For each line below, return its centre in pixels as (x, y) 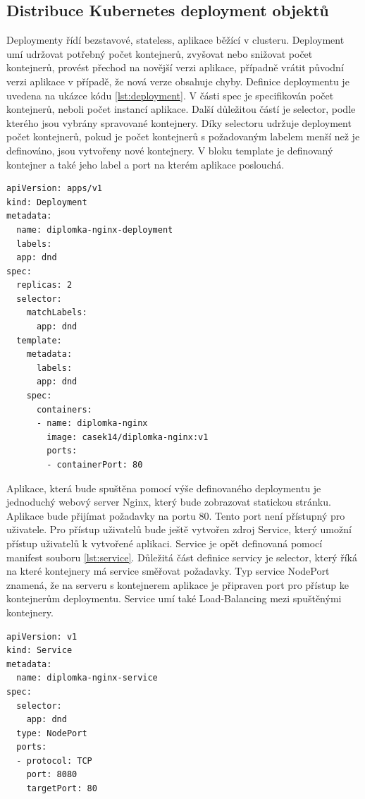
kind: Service (39, 651)
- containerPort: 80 (95, 465)
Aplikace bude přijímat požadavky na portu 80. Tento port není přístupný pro (176, 515)
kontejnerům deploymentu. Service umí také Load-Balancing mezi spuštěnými (174, 598)
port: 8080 (52, 775)
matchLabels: (57, 313)
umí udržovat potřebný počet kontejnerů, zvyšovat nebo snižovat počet (160, 53)
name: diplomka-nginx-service (87, 678)
